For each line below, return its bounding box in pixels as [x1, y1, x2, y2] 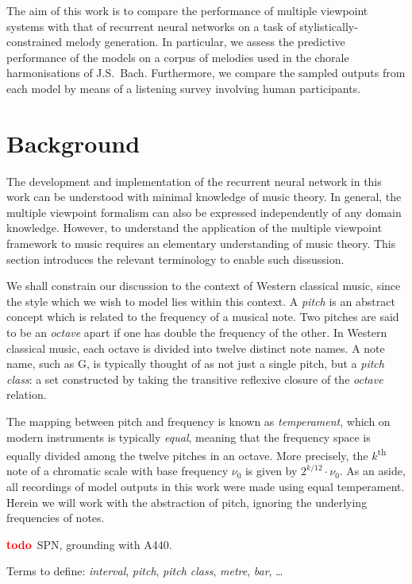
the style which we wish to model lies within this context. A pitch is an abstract [6, 292, 395, 309]
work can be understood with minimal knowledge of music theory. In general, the [6, 188, 402, 205]
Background [6, 126, 141, 159]
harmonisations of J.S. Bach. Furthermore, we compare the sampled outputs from [6, 64, 406, 81]
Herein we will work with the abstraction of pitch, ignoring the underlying [6, 493, 368, 510]
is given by [245, 462, 298, 479]
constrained [6, 33, 63, 50]
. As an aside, [339, 462, 406, 479]
